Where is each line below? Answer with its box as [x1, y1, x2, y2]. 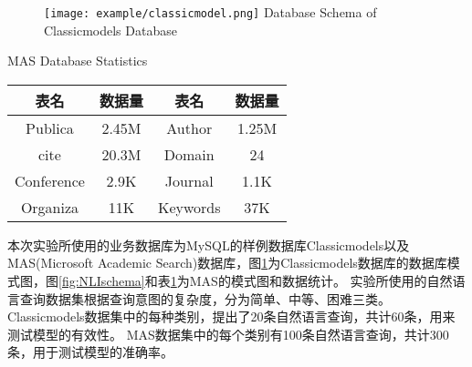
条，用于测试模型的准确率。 [7, 342, 173, 362]
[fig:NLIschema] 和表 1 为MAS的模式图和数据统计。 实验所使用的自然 [58, 271, 453, 291]
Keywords [157, 196, 221, 218]
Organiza [20, 196, 79, 218]
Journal [164, 169, 214, 191]
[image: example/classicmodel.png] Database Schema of [44, 3, 377, 21]
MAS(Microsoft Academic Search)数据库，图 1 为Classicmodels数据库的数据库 [7, 253, 447, 272]
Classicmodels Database [44, 20, 177, 39]
